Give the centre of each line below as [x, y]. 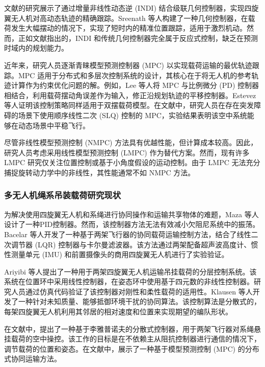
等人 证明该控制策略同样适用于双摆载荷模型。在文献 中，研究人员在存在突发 [129, 105]
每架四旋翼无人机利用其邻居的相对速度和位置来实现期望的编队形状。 [118, 312]
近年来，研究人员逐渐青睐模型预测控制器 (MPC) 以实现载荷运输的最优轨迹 [128, 65]
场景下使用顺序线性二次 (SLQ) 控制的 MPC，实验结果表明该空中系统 [132, 115]
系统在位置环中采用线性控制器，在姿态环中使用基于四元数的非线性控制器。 [129, 281]
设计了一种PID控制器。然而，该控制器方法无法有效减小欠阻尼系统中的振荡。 [132, 224]
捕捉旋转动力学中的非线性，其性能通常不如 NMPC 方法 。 [100, 172]
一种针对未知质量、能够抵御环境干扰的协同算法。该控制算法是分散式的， [139, 301]
